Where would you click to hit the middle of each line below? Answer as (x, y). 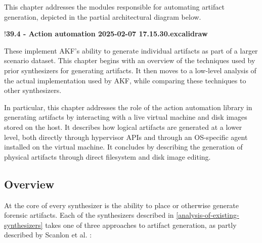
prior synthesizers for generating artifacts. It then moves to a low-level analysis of (130, 70)
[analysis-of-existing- (208, 215)
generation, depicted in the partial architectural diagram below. (103, 16)
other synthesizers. (33, 90)
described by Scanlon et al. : (48, 235)
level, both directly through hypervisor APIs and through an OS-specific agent (126, 137)
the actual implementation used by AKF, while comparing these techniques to (125, 80)
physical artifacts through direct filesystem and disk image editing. (107, 156)
